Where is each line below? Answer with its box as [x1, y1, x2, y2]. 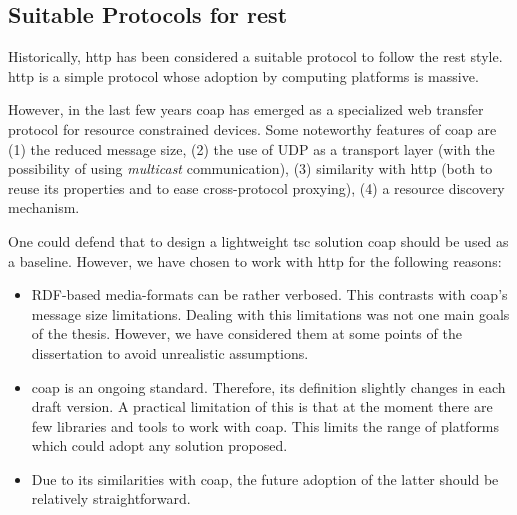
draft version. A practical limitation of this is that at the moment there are [31, 396, 493, 417]
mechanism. [8, 197, 80, 218]
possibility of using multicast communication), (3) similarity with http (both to [8, 158, 493, 179]
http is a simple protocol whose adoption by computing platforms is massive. [8, 65, 479, 86]
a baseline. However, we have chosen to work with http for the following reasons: [8, 250, 502, 271]
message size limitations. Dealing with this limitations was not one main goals [31, 303, 510, 324]
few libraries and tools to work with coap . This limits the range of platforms [31, 415, 500, 436]
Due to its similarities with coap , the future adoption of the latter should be [31, 468, 499, 489]
